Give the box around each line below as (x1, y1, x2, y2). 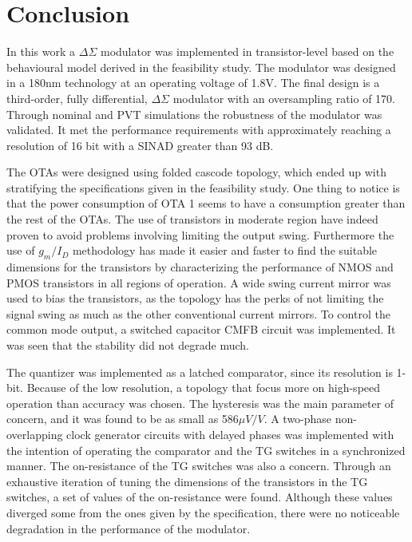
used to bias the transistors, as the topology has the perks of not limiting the (6, 290, 384, 307)
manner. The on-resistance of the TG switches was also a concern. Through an (6, 457, 391, 474)
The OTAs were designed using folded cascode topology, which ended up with (6, 164, 386, 180)
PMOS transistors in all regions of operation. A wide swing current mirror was (6, 274, 391, 291)
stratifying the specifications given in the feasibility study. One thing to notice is (6, 179, 400, 196)
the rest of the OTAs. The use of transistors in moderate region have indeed (6, 211, 378, 227)
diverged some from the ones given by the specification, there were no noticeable (6, 504, 400, 520)
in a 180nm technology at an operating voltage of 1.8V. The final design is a (6, 74, 380, 91)
